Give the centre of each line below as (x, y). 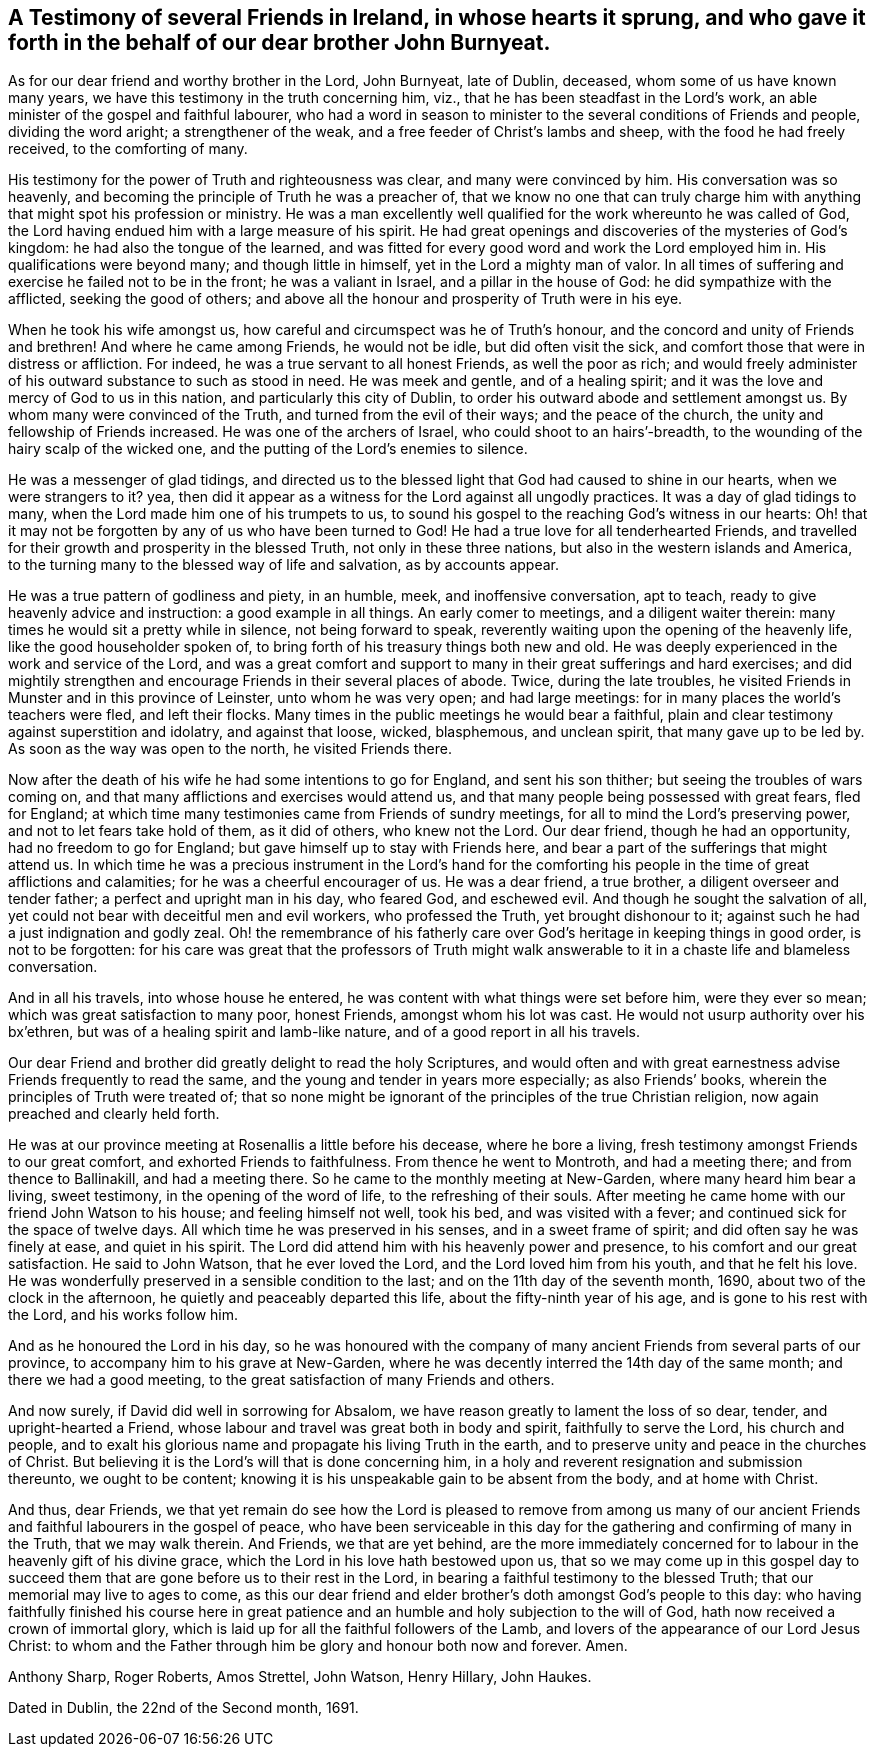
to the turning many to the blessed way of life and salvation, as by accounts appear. (284, 565)
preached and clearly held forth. (114, 1114)
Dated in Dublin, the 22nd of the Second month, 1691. (183, 1708)
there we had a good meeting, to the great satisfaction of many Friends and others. (281, 1380)
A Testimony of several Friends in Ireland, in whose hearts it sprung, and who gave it (437, 17)
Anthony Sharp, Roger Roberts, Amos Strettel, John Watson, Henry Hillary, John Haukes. (300, 1677)
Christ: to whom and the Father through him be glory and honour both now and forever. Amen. (318, 1646)
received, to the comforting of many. (128, 149)
